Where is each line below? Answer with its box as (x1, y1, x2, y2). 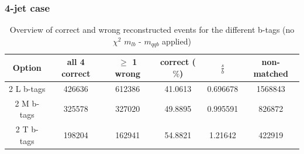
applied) (162, 35, 191, 47)
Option (12, 61, 42, 74)
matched (253, 67, 288, 79)
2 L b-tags (9, 82, 46, 94)
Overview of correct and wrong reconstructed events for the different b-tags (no (9, 23, 295, 36)
